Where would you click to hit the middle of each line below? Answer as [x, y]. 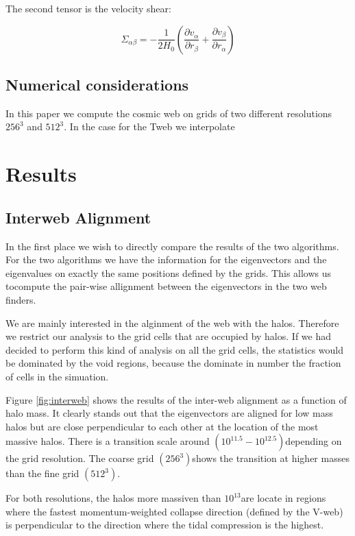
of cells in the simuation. [57, 376]
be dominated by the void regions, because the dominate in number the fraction [173, 363]
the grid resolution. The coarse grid [80, 458]
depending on [314, 441]
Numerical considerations [97, 84]
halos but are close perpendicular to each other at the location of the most [162, 426]
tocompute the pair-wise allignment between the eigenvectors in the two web [166, 286]
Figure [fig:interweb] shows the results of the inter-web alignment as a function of [176, 399]
